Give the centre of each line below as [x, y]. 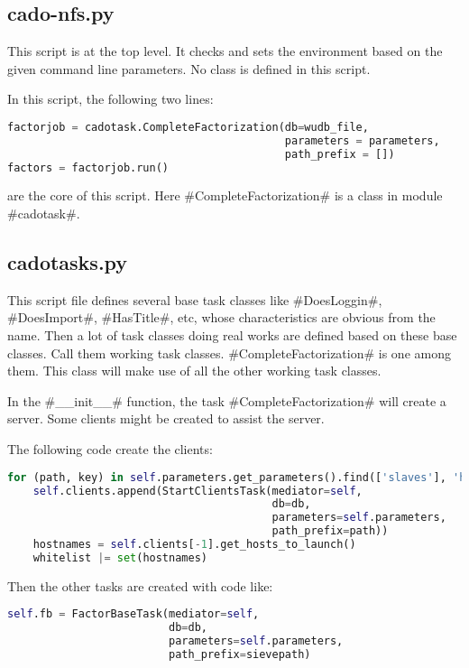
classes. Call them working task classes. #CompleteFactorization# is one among [229, 353]
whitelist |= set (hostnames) [120, 557]
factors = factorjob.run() [88, 167]
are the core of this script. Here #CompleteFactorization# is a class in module [225, 195]
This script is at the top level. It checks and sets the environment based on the [225, 51]
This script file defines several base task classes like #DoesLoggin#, [195, 299]
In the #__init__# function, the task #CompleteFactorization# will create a [227, 400]
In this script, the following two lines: [110, 99]
